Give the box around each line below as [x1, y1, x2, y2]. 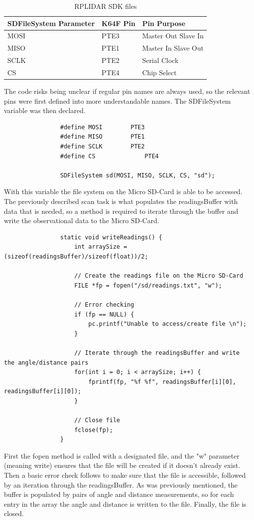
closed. [4, 508, 24, 519]
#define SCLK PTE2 [60, 143, 145, 150]
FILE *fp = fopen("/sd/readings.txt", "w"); [74, 282, 222, 289]
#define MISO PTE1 [60, 133, 145, 141]
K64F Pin [101, 18, 136, 28]
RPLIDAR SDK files [74, 1, 137, 11]
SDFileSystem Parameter [7, 18, 95, 28]
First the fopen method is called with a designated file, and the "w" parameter [4, 450, 240, 461]
